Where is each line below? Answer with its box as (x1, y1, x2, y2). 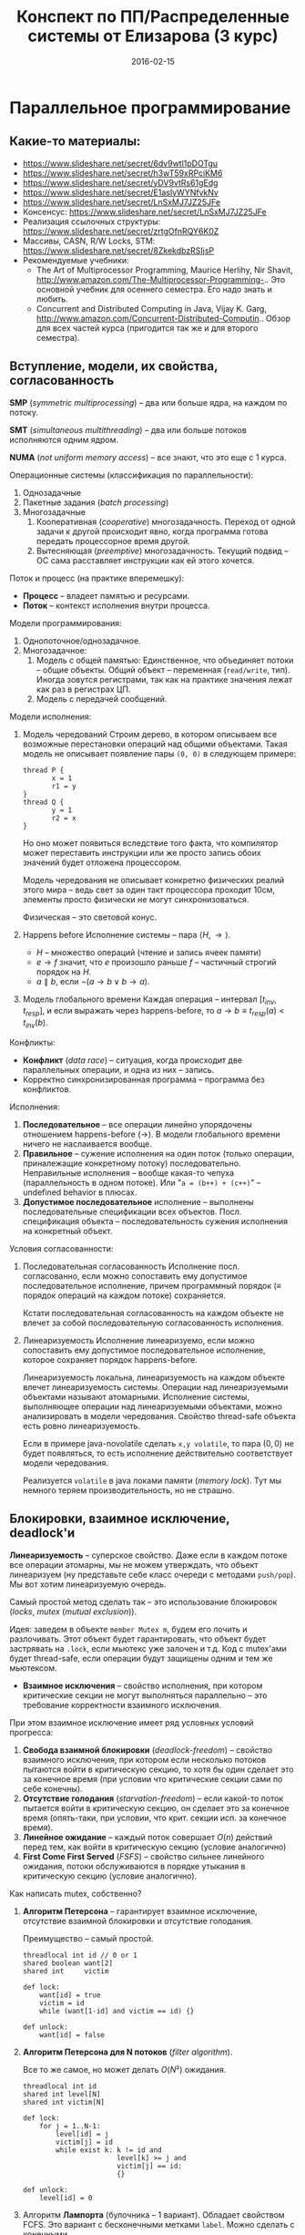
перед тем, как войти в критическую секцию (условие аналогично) (22, 1841, 287, 1852)
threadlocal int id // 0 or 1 (22, 1951, 138, 1960)
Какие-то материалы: (9, 134, 141, 149)
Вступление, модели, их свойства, (9, 358, 219, 375)
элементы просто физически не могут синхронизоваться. (22, 893, 249, 904)
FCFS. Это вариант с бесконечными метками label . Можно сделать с (22, 2219, 295, 2230)
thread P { (22, 766, 65, 775)
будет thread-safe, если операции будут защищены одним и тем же (9, 1653, 273, 1663)
